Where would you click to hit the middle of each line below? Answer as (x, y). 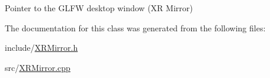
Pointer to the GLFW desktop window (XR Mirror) (99, 8)
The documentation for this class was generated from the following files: (135, 27)
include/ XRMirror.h (41, 48)
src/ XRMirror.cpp (38, 67)
